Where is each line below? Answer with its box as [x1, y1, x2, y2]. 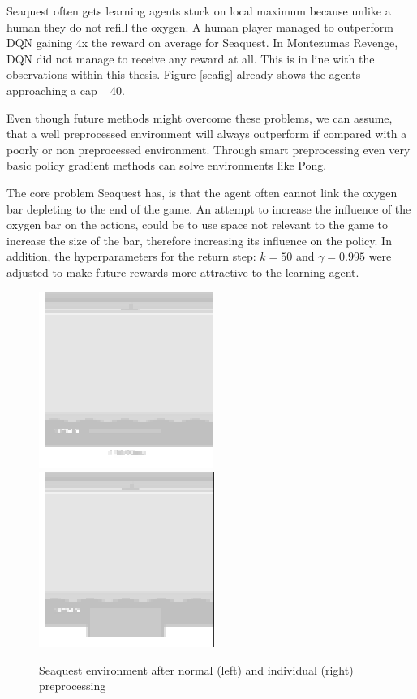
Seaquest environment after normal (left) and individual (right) [39, 661, 354, 678]
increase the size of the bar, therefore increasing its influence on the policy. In [6, 231, 392, 248]
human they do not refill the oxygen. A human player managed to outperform [6, 18, 393, 35]
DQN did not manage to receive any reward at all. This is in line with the [6, 50, 375, 67]
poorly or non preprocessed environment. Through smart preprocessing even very [6, 140, 411, 157]
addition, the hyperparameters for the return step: [6, 248, 256, 265]
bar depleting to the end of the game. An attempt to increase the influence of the [6, 200, 411, 217]
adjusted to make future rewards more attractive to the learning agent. [6, 263, 359, 280]
